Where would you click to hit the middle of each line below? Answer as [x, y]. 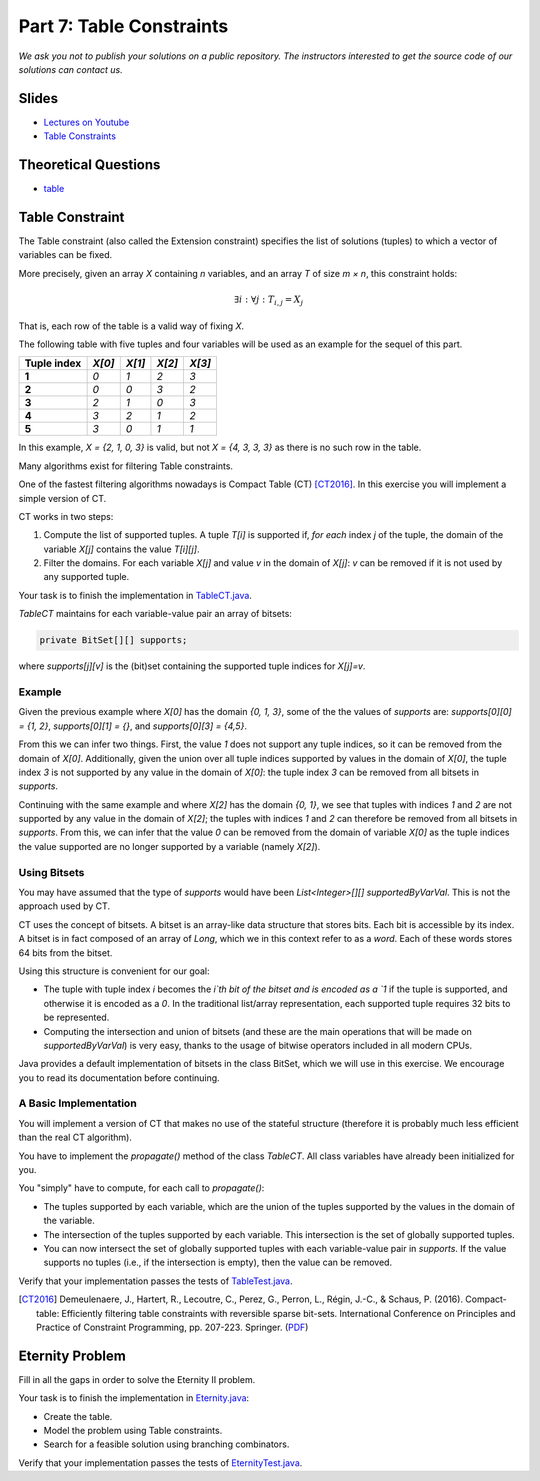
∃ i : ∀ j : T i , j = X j [268, 300]
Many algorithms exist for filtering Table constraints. [126, 466]
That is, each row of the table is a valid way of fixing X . [131, 326]
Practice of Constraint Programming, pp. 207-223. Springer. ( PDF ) [172, 1327]
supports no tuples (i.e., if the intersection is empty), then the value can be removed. [218, 1262]
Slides [38, 98]
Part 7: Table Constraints [123, 26]
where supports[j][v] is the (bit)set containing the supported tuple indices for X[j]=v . [192, 666]
